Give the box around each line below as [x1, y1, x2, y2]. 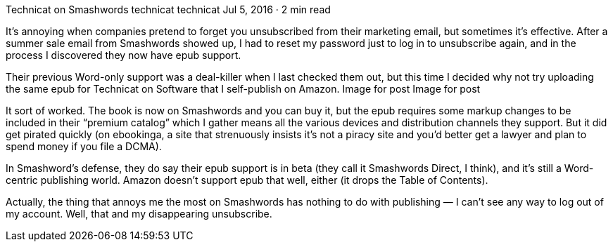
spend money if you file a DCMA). [6, 140, 162, 152]
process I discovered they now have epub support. [6, 49, 241, 61]
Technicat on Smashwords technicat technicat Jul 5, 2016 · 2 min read [6, 4, 331, 15]
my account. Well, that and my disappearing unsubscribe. [6, 208, 272, 220]
